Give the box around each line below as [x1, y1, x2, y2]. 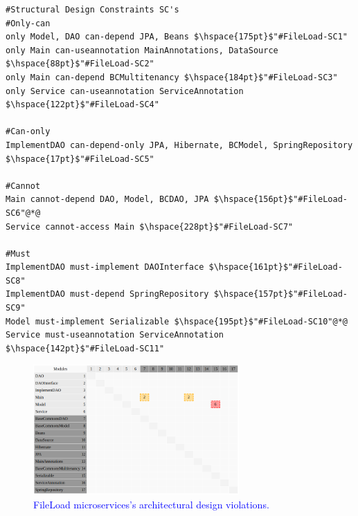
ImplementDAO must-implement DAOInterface [6, 262, 204, 273]
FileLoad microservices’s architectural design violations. [33, 497, 269, 511]
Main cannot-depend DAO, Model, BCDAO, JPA [6, 194, 209, 205]
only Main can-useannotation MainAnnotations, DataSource [6, 45, 278, 55]
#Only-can [6, 18, 51, 28]
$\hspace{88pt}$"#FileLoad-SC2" [6, 59, 154, 69]
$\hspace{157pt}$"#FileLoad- [213, 289, 348, 300]
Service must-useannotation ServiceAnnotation [6, 330, 224, 340]
